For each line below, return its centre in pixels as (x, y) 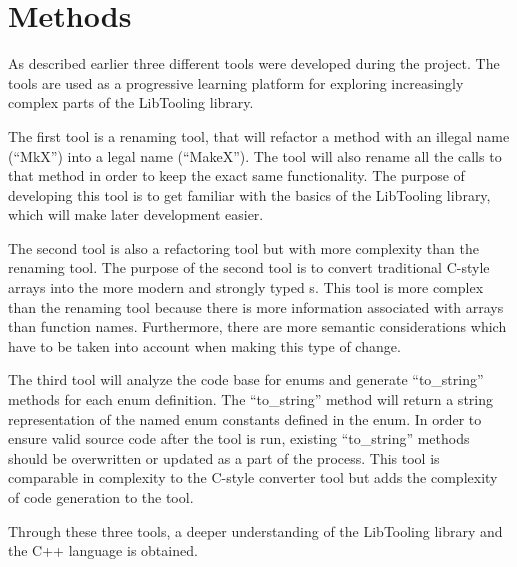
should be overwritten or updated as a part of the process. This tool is (224, 457)
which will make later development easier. (136, 214)
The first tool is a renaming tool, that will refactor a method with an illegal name (259, 135)
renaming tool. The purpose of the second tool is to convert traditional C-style (249, 267)
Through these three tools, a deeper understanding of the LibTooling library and (255, 530)
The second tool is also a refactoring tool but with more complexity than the (243, 247)
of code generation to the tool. (101, 497)
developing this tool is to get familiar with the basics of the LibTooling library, (249, 194)
